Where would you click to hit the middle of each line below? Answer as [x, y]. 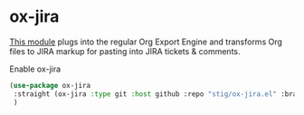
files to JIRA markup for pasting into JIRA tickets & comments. [125, 51]
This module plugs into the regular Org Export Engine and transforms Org [146, 42]
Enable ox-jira [35, 69]
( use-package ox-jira [50, 85]
